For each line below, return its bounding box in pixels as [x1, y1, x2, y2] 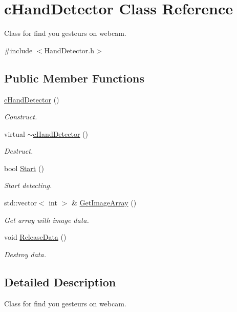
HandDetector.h [44, 45, 95, 55]
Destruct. [4, 145, 33, 156]
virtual [4, 128, 25, 139]
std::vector [4, 197, 37, 208]
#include [4, 45, 33, 55]
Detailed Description [4, 274, 116, 289]
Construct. [4, 111, 37, 122]
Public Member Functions [4, 70, 144, 86]
